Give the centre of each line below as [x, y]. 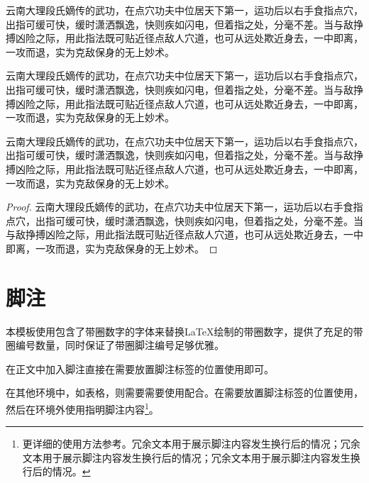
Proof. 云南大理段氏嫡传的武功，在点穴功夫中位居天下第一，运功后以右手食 [180, 207]
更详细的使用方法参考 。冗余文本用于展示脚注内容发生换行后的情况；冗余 [191, 444]
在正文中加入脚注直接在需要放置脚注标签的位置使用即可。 [140, 368]
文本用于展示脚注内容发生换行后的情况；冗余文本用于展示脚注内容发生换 [191, 457]
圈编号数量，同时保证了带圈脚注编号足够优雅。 [115, 345]
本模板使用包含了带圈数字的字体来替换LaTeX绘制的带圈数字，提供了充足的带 [184, 331]
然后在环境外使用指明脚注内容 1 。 [82, 408]
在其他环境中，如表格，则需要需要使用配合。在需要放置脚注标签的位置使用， [184, 393]
